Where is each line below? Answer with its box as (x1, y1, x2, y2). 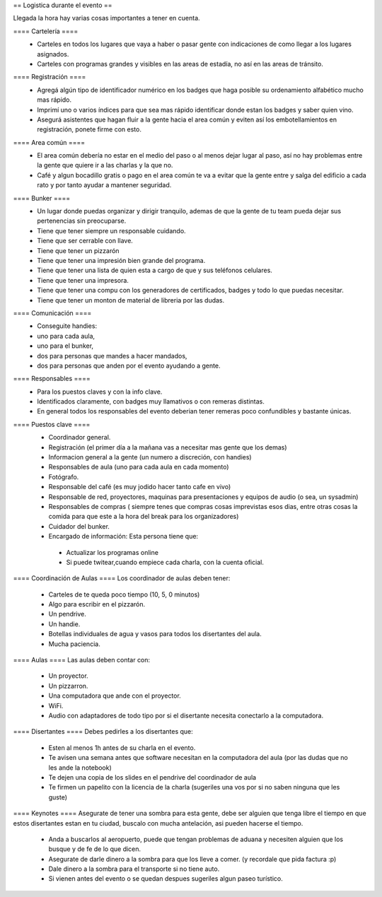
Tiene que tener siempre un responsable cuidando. (37, 226, 187, 235)
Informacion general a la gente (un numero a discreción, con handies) (48, 453, 252, 462)
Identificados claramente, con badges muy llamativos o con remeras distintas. (37, 397, 265, 406)
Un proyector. (48, 672, 88, 680)
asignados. (37, 49, 69, 58)
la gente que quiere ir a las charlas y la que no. (37, 161, 173, 170)
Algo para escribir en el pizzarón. (48, 600, 146, 609)
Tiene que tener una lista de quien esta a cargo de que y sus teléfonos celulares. (37, 266, 272, 275)
